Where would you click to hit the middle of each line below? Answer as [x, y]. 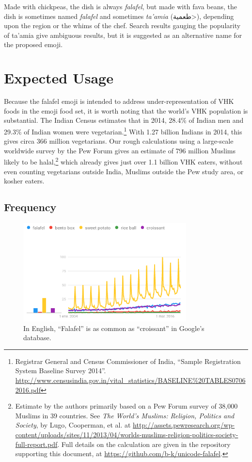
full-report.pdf [36, 444]
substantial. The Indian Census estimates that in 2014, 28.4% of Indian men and [124, 120]
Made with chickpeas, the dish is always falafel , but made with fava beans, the [120, 6]
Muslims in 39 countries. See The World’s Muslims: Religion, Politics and [125, 415]
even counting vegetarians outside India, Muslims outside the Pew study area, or [124, 171]
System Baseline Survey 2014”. [61, 371]
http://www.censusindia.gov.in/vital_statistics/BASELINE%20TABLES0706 [130, 380]
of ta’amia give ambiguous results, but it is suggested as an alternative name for [123, 35]
